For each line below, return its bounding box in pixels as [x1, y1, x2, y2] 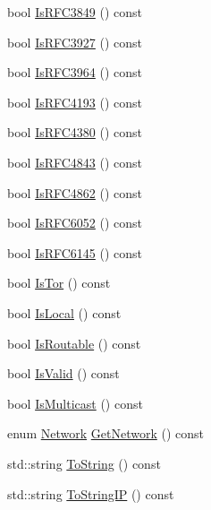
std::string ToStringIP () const [7, 484, 174, 503]
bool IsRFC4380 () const [7, 123, 143, 142]
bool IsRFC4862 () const [7, 183, 143, 202]
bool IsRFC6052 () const [7, 213, 143, 232]
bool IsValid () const [7, 364, 120, 383]
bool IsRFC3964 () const [7, 63, 143, 82]
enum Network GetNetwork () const [7, 424, 204, 443]
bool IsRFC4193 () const [7, 92, 143, 111]
